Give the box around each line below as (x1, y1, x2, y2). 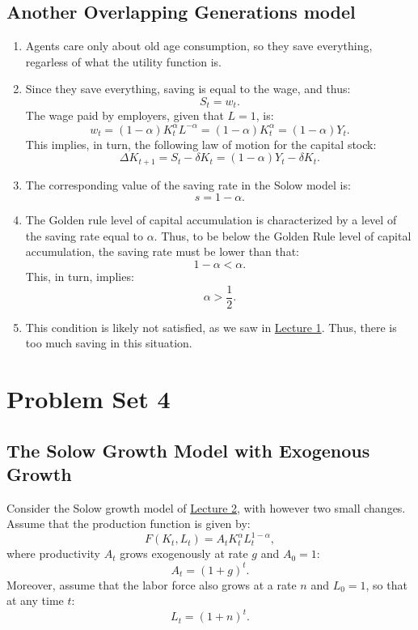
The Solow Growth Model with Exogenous (6, 437, 370, 462)
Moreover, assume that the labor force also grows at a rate (6, 576, 297, 593)
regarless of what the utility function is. (25, 53, 222, 70)
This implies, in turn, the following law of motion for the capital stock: (25, 135, 377, 152)
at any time (6, 592, 64, 609)
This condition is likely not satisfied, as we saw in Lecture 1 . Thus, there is (25, 318, 397, 335)
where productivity (6, 545, 100, 562)
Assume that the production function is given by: (6, 515, 251, 532)
